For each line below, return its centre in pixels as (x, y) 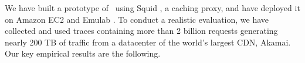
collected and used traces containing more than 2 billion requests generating (141, 31)
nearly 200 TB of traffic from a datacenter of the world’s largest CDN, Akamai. (148, 42)
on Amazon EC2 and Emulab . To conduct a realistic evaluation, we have (137, 19)
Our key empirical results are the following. (83, 53)
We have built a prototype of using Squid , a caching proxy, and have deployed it (152, 8)
